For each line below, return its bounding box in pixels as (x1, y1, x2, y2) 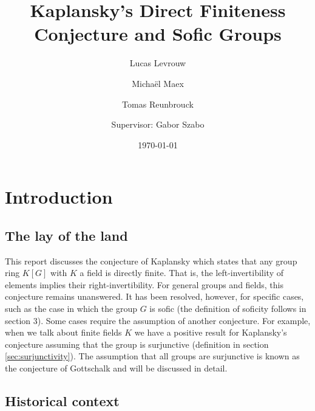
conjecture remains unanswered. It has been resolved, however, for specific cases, (5, 290, 304, 303)
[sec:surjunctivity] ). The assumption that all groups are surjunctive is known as (5, 350, 300, 362)
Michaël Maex (132, 77, 184, 89)
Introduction (5, 184, 113, 209)
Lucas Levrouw (129, 57, 186, 69)
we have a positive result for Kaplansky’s (134, 326, 287, 339)
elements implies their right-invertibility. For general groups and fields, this (5, 278, 283, 291)
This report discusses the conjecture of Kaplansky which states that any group (5, 254, 297, 267)
